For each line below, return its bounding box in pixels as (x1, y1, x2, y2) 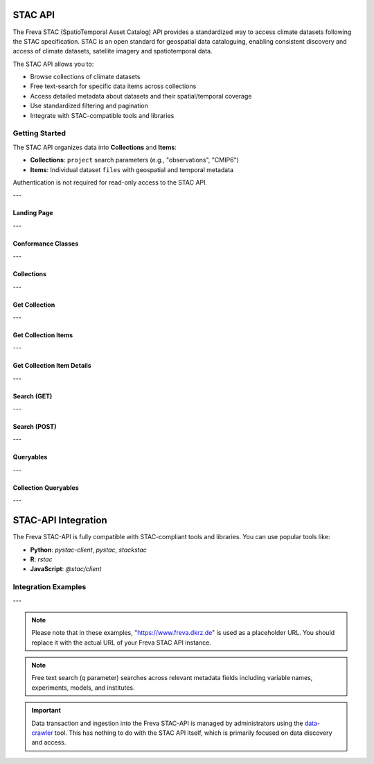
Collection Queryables (12, 483, 79, 492)
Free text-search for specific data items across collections (30, 82, 197, 90)
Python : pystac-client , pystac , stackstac (30, 545, 147, 554)
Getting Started (12, 128, 66, 138)
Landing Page (12, 209, 53, 217)
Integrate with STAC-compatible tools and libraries (30, 111, 175, 119)
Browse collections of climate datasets (30, 73, 141, 81)
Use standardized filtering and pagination (30, 101, 149, 110)
